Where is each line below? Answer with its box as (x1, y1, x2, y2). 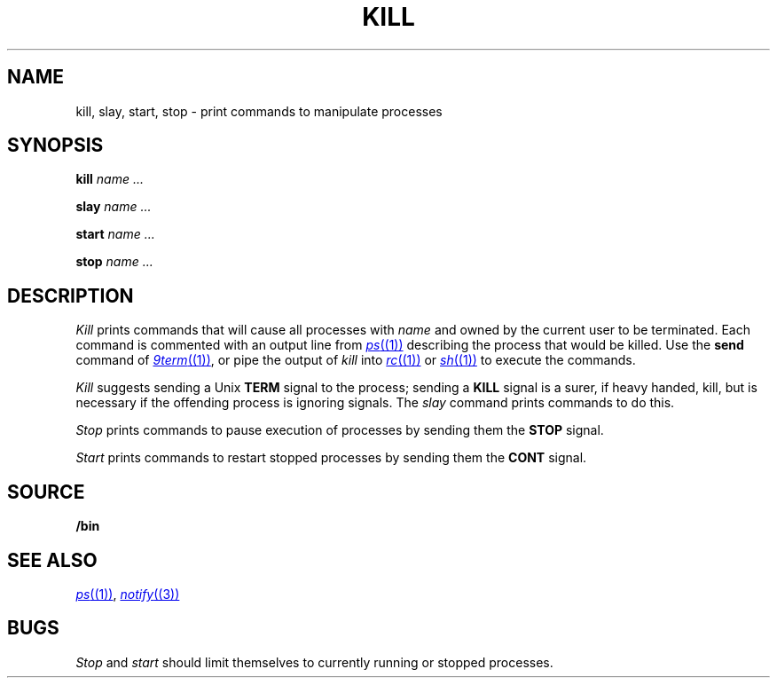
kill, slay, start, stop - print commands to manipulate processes (75, 103, 443, 119)
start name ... (75, 226, 155, 242)
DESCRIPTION (7, 284, 134, 307)
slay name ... (75, 199, 152, 215)
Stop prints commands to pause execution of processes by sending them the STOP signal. (75, 422, 604, 438)
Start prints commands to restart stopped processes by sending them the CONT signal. (75, 450, 587, 466)
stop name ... (75, 254, 153, 270)
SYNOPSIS (7, 134, 104, 157)
